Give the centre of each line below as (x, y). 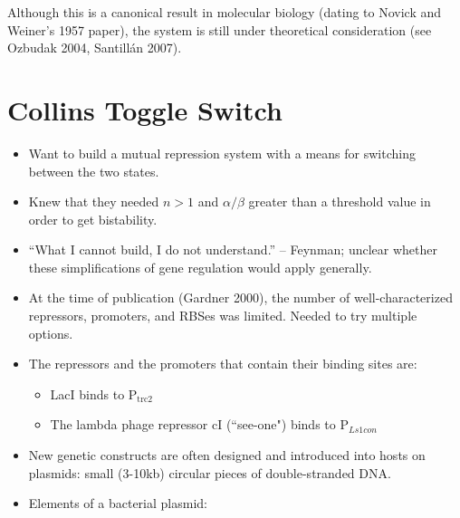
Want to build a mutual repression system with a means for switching (222, 153)
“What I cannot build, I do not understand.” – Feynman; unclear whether (233, 249)
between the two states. (94, 171)
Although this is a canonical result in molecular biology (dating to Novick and (225, 12)
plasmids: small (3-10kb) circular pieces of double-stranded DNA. (210, 472)
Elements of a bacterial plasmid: (118, 503)
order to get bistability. (93, 219)
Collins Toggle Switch (145, 109)
